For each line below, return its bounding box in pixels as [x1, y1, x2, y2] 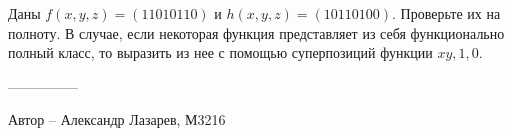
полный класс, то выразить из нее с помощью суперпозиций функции [8, 42, 433, 63]
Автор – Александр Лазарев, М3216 [8, 109, 226, 130]
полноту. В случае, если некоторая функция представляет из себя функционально [8, 22, 505, 43]
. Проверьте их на [392, 3, 501, 23]
